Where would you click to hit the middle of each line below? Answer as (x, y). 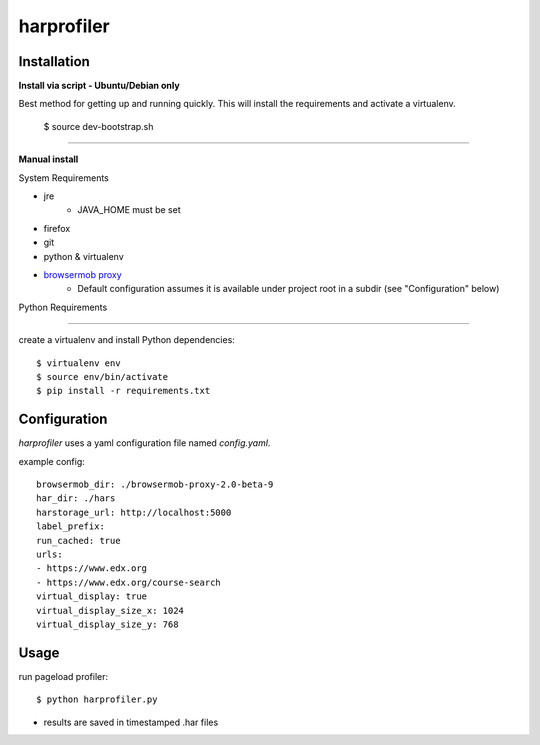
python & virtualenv (83, 256)
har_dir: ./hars (76, 498)
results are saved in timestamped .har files (131, 722)
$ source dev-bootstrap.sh (98, 126)
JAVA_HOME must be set (129, 210)
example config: (51, 461)
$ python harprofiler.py (97, 699)
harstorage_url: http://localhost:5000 (134, 512)
